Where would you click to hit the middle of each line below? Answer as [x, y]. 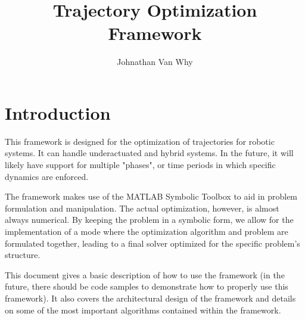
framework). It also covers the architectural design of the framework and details [150, 298]
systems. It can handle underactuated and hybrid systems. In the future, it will [149, 153]
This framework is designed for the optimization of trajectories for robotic [140, 141]
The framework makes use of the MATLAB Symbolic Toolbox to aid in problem [151, 196]
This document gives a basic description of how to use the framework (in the [145, 274]
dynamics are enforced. [47, 176]
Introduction [58, 112]
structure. [23, 255]
